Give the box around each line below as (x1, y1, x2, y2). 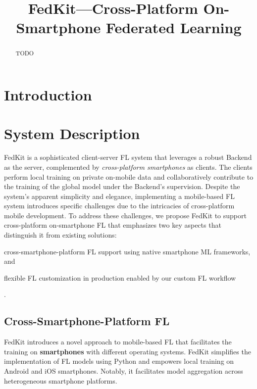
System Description (4, 123, 140, 144)
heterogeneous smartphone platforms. (4, 375, 117, 386)
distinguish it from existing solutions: (4, 230, 117, 240)
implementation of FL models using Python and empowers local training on (4, 356, 234, 366)
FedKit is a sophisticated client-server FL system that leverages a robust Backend (4, 152, 252, 162)
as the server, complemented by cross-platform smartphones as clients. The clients (4, 161, 253, 172)
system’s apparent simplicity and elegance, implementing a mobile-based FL (4, 191, 235, 201)
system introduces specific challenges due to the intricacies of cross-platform (4, 200, 235, 211)
